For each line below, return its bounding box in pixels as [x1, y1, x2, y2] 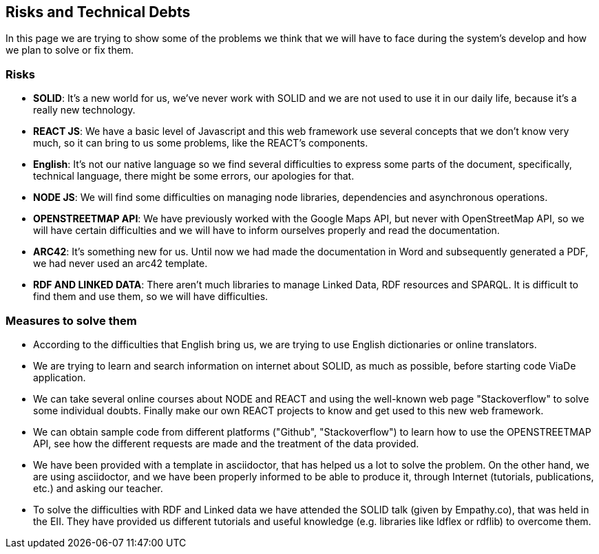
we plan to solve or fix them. [6, 44, 134, 56]
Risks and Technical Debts [6, 3, 191, 21]
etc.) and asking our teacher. [33, 482, 163, 494]
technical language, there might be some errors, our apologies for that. [33, 170, 355, 182]
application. [33, 371, 86, 383]
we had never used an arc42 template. [33, 257, 208, 270]
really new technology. [33, 104, 136, 116]
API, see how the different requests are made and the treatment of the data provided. [33, 437, 419, 449]
